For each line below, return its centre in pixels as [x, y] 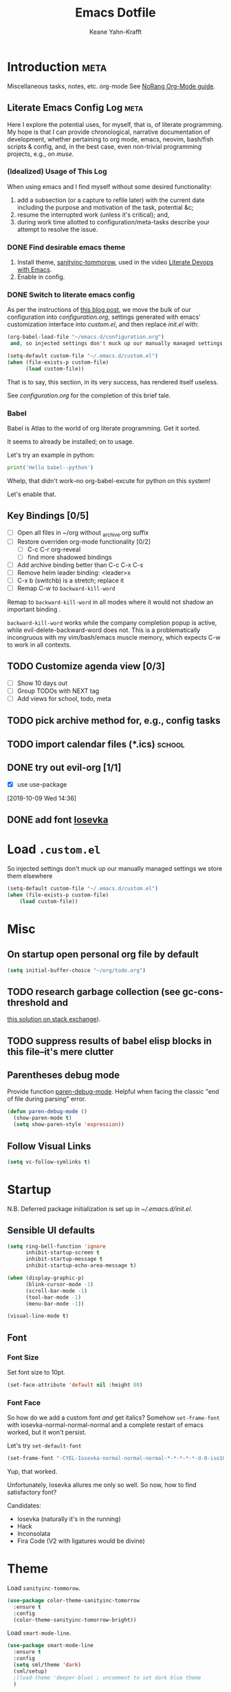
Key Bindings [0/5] [48, 516]
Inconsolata [34, 1534]
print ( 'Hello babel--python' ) [51, 468]
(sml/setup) [31, 1671]
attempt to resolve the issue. [57, 229]
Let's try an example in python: [51, 455]
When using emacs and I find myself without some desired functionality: [109, 186]
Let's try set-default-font [44, 1446]
